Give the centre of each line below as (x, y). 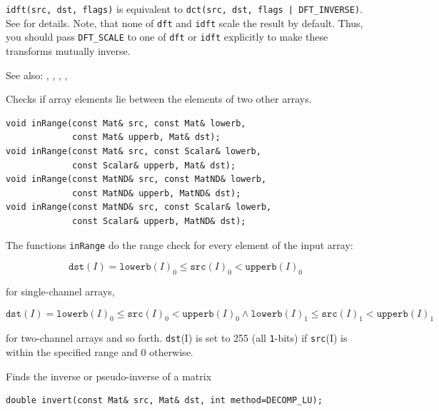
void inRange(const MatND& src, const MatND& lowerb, (136, 179)
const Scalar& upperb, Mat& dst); (154, 165)
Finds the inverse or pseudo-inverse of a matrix (109, 376)
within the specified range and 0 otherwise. (100, 352)
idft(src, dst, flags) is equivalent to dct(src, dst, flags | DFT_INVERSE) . (184, 9)
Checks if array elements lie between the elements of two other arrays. (159, 99)
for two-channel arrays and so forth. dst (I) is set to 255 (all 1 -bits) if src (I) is (177, 338)
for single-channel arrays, (60, 291)
